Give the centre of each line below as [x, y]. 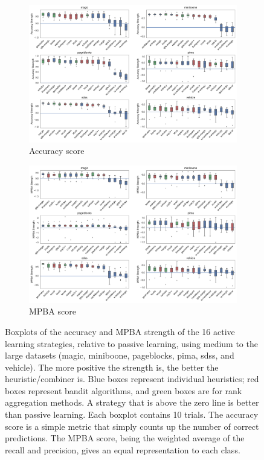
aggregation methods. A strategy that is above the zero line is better [132, 402]
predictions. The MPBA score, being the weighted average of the [125, 438]
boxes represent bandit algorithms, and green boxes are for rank [124, 390]
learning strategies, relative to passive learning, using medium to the [131, 343]
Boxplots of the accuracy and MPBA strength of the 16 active [120, 331]
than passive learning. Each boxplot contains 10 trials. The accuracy [132, 414]
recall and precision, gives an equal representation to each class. [123, 449]
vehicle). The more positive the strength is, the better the [112, 367]
